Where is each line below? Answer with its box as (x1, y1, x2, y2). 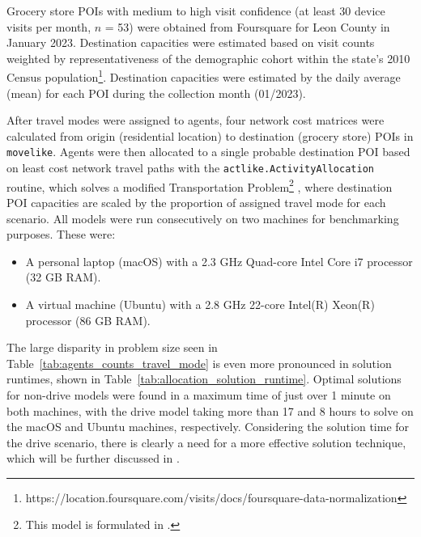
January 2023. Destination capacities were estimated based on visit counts (6, 34, 375, 51)
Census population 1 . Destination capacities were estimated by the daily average (6, 66, 401, 86)
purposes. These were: (6, 226, 116, 243)
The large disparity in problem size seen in (6, 339, 218, 356)
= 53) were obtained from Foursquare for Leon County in (104, 18, 390, 35)
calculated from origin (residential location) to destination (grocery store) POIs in (6, 127, 414, 144)
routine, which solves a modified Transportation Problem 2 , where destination (6, 175, 393, 195)
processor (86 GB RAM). (25, 311, 151, 328)
